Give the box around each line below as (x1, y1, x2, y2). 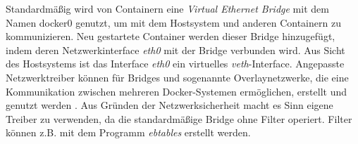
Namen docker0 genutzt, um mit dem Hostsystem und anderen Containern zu (6, 15, 341, 30)
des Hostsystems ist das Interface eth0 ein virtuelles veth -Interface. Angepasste (6, 56, 345, 71)
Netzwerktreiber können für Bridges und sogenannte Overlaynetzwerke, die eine (6, 70, 349, 84)
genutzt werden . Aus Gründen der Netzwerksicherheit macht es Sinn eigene (6, 98, 333, 112)
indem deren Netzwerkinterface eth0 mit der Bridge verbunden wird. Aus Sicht (6, 42, 345, 57)
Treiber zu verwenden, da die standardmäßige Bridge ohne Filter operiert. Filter (6, 111, 352, 126)
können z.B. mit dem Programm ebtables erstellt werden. (6, 125, 251, 140)
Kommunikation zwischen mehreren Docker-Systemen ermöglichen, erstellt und (6, 84, 347, 98)
